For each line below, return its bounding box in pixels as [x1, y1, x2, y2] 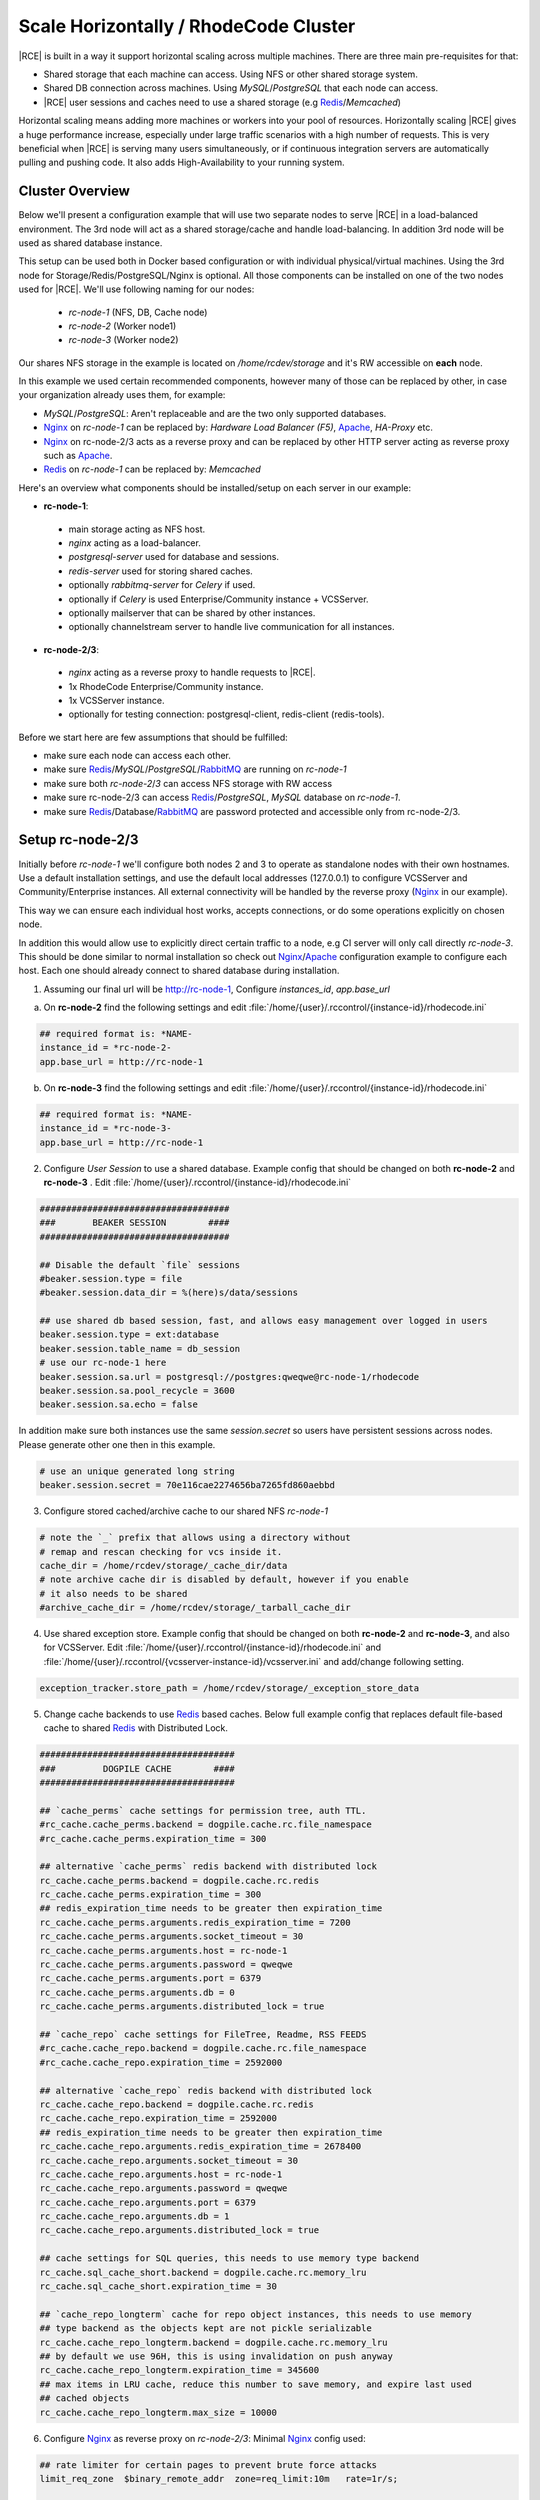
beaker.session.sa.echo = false [39, 1399, 199, 1410]
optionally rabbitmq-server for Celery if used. [68, 579, 256, 591]
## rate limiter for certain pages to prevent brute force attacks [39, 2459, 378, 2470]
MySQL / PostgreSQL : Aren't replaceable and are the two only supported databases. [43, 407, 387, 419]
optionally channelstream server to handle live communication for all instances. [68, 621, 395, 633]
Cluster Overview [18, 183, 130, 200]
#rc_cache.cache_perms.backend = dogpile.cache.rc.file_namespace [39, 1819, 372, 1830]
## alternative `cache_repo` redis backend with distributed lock [39, 2085, 372, 2096]
